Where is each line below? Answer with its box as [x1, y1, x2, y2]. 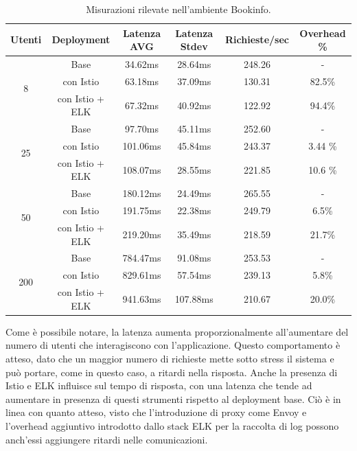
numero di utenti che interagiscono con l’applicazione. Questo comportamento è [5, 338, 341, 352]
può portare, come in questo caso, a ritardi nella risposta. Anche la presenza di [5, 365, 338, 379]
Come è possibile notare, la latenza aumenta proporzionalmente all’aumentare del [5, 324, 349, 338]
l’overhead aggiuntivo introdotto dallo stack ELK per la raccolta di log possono [5, 418, 339, 432]
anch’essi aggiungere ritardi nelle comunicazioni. [5, 432, 208, 446]
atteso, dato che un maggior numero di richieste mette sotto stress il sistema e [5, 351, 334, 365]
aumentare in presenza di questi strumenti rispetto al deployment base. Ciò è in [5, 391, 341, 406]
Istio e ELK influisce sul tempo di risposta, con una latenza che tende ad [5, 378, 312, 393]
